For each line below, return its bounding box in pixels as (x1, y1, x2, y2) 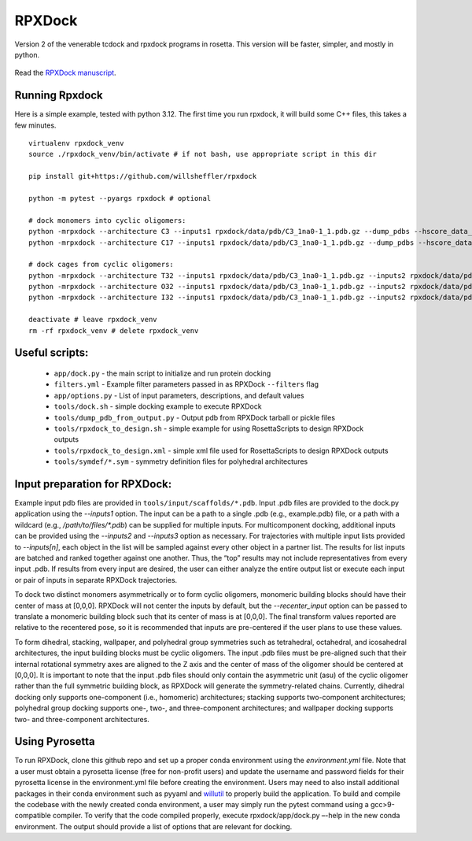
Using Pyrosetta (14, 735, 96, 748)
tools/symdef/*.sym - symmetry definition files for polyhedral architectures (53, 457, 308, 466)
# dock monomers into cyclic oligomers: (28, 216, 186, 224)
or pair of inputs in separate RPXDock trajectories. (14, 575, 178, 584)
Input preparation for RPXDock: (14, 477, 172, 491)
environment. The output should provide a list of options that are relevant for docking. (14, 821, 293, 831)
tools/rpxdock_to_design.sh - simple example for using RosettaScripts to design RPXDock (53, 424, 364, 433)
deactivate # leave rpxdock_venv (28, 315, 157, 324)
